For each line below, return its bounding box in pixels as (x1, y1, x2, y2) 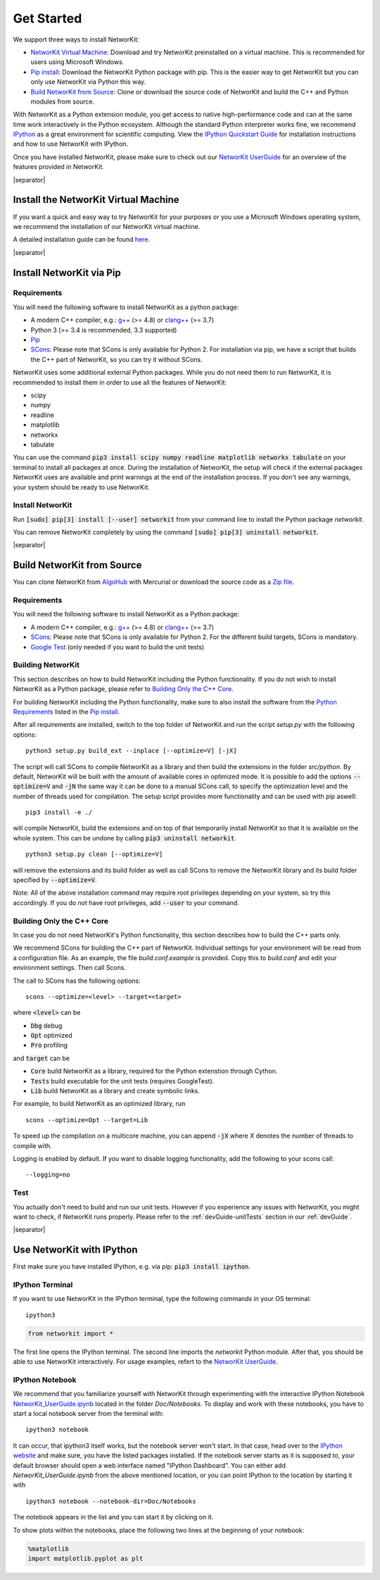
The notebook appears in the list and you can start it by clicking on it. (13, 1513, 214, 1522)
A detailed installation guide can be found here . (13, 235, 151, 244)
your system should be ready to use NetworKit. (13, 483, 151, 491)
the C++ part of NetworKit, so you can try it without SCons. (30, 355, 203, 363)
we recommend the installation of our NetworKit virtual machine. (13, 222, 201, 230)
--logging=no (25, 1171, 70, 1179)
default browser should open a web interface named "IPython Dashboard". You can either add (13, 1461, 286, 1469)
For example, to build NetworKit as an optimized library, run (13, 1100, 186, 1108)
